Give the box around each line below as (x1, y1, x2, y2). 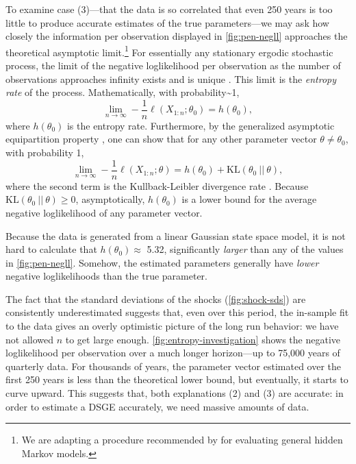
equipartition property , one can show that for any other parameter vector (5, 132, 317, 146)
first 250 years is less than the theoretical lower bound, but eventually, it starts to (5, 372, 348, 387)
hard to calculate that (5, 242, 97, 256)
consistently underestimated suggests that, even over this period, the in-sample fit (5, 305, 349, 319)
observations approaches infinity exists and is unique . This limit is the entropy (5, 71, 337, 86)
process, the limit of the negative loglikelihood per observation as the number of (5, 58, 341, 73)
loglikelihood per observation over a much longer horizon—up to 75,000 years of (5, 345, 340, 360)
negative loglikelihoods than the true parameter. (5, 269, 207, 283)
